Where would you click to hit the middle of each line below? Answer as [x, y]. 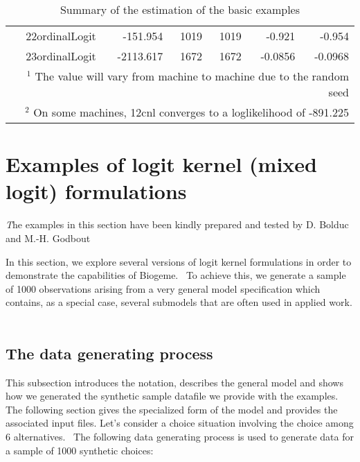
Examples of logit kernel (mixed [161, 164]
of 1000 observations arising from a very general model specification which [163, 288]
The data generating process [109, 353]
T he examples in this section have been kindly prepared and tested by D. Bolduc [177, 224]
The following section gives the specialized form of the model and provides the [172, 409]
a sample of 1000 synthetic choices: [80, 450]
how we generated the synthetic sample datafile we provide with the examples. [172, 396]
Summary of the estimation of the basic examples [180, 9]
